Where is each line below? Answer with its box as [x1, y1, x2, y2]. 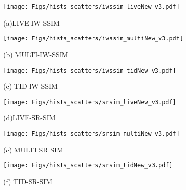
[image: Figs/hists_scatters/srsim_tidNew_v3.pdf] [3, 162, 173, 169]
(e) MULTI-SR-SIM [3, 144, 63, 154]
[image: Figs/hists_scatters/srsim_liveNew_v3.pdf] [3, 98, 176, 106]
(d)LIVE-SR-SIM [3, 113, 56, 123]
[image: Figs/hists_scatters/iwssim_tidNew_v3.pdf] [3, 67, 176, 74]
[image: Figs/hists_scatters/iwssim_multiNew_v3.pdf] [3, 35, 184, 42]
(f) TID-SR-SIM [3, 176, 53, 186]
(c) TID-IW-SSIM [3, 81, 58, 91]
